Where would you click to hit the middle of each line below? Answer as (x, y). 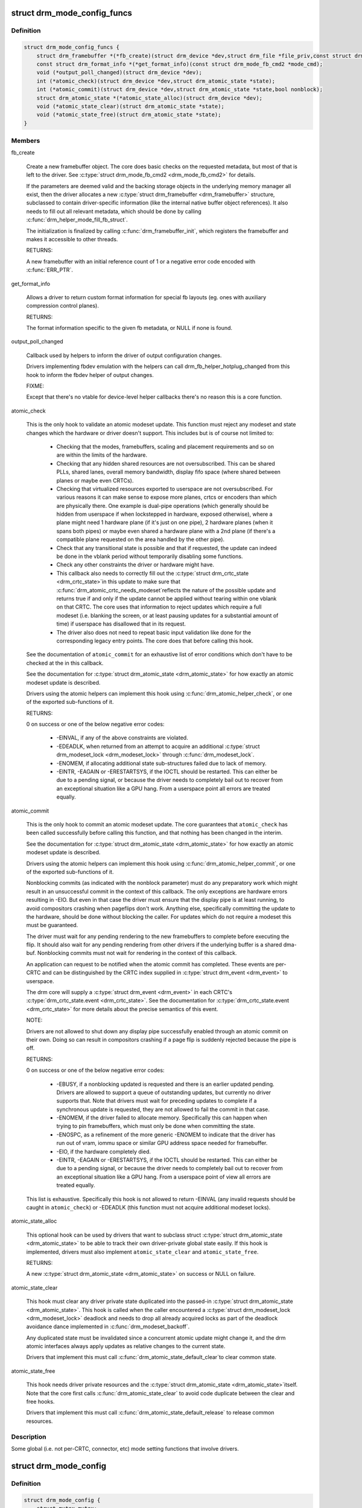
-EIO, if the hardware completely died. (103, 1152)
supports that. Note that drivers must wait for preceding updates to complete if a (157, 1101)
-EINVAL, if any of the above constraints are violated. (122, 738)
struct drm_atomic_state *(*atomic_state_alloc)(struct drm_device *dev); (149, 98)
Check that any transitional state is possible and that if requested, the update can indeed (167, 548)
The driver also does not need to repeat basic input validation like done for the (154, 632)
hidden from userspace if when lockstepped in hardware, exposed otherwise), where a (164, 514)
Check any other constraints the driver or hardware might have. (135, 565)
